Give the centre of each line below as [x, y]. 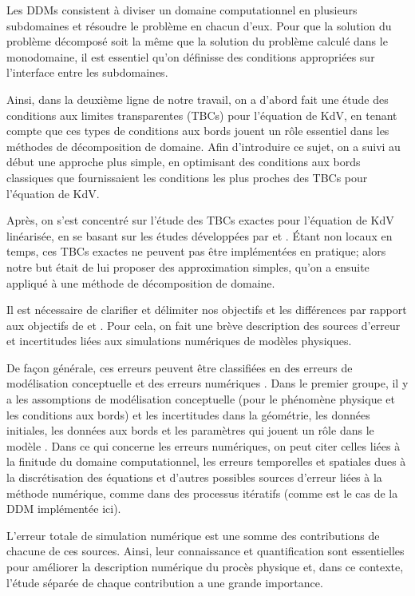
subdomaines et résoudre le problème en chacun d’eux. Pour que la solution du [199, 25]
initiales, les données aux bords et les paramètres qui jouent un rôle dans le [190, 430]
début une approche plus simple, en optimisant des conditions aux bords [184, 162]
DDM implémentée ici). [64, 509]
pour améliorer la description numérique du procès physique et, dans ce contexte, [205, 566]
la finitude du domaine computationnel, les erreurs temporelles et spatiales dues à [206, 461]
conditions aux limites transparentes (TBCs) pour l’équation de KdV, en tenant [202, 115]
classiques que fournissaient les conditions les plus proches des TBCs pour [187, 177]
